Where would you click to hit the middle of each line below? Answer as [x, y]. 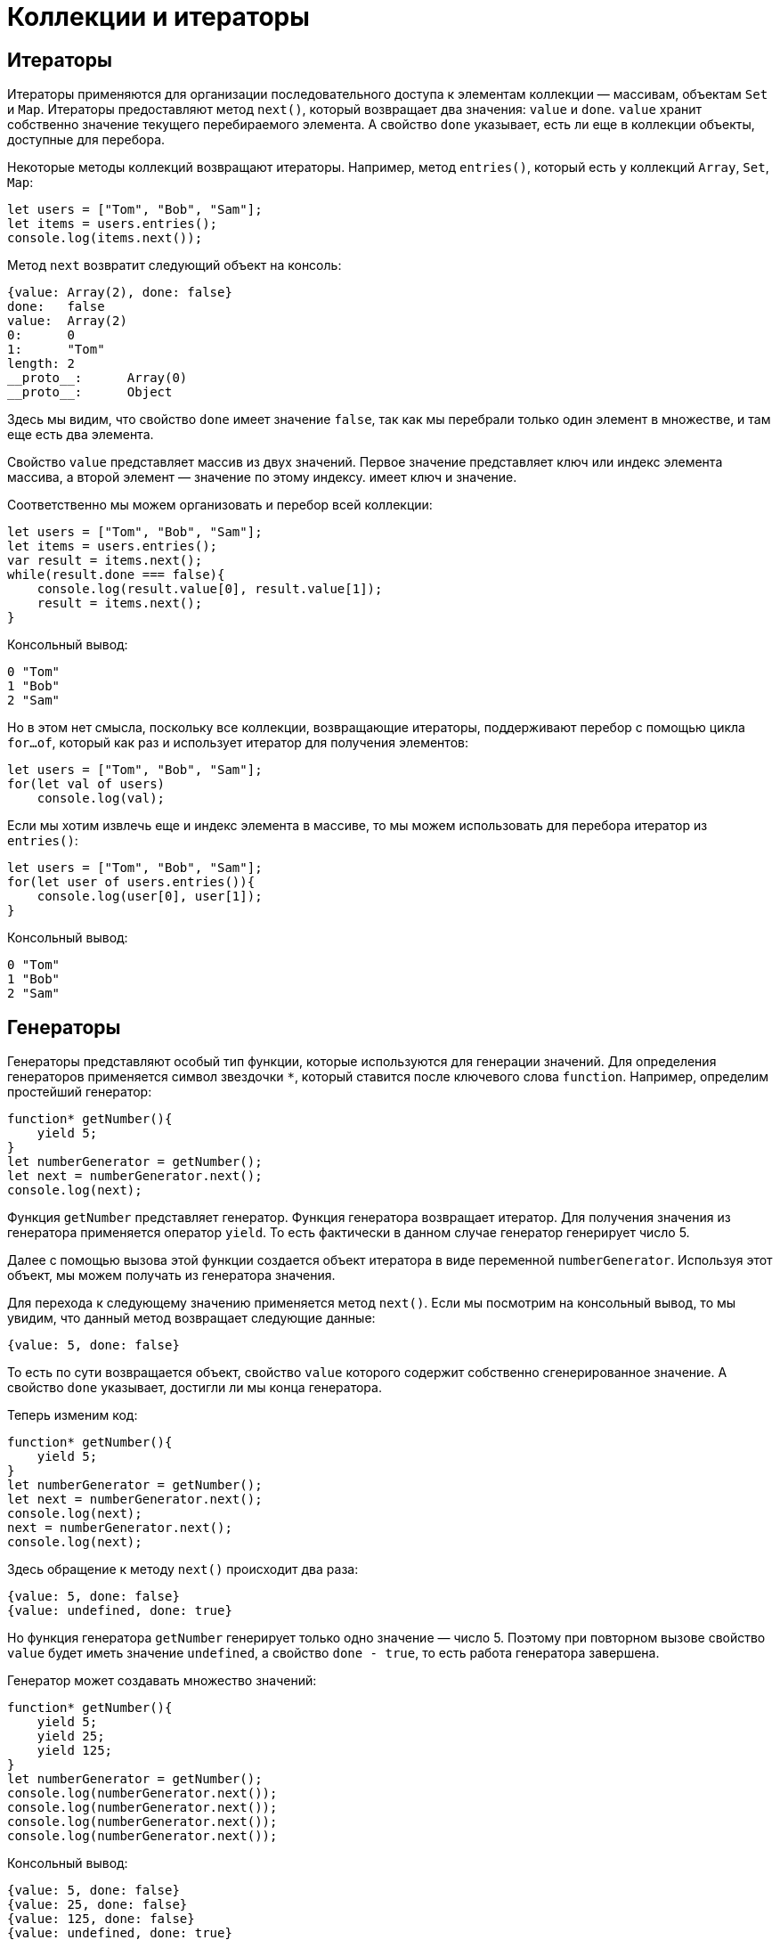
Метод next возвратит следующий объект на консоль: [175, 265]
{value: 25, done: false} [97, 1905]
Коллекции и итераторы [158, 17]
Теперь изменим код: [73, 1415]
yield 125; [75, 1751]
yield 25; [71, 1736]
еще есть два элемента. [81, 435]
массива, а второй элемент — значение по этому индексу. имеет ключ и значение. [262, 477]
